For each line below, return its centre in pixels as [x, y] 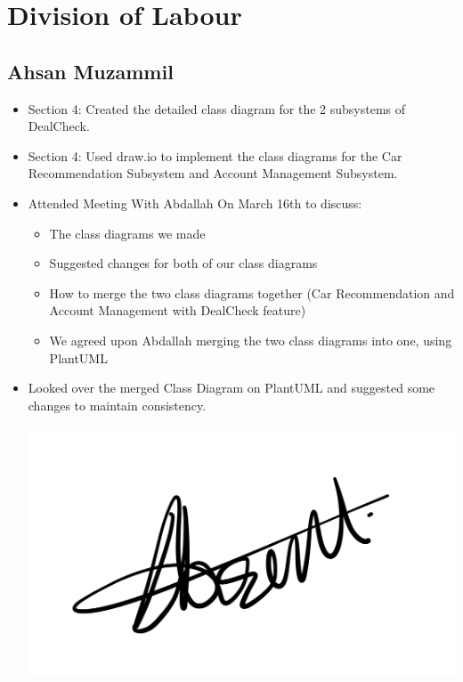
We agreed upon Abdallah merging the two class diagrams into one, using [251, 340]
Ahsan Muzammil [90, 71]
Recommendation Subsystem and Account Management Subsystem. [213, 173]
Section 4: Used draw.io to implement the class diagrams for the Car [215, 155]
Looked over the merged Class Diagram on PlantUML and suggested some [231, 388]
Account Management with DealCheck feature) [178, 310]
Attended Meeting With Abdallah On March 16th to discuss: [195, 203]
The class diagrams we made [127, 233]
